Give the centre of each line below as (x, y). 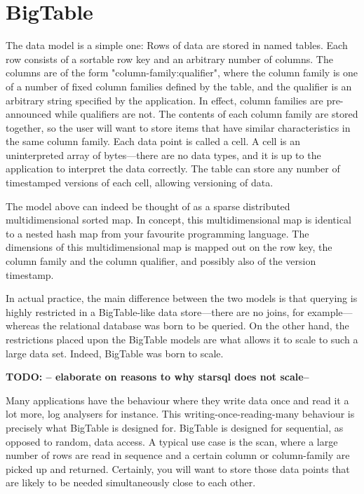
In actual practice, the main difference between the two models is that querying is (182, 298)
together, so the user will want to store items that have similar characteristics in (178, 127)
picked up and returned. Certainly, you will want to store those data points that (178, 468)
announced (29, 114)
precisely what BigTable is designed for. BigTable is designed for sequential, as (175, 427)
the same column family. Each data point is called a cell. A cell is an (153, 141)
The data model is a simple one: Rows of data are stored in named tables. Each (177, 45)
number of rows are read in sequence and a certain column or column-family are (178, 455)
